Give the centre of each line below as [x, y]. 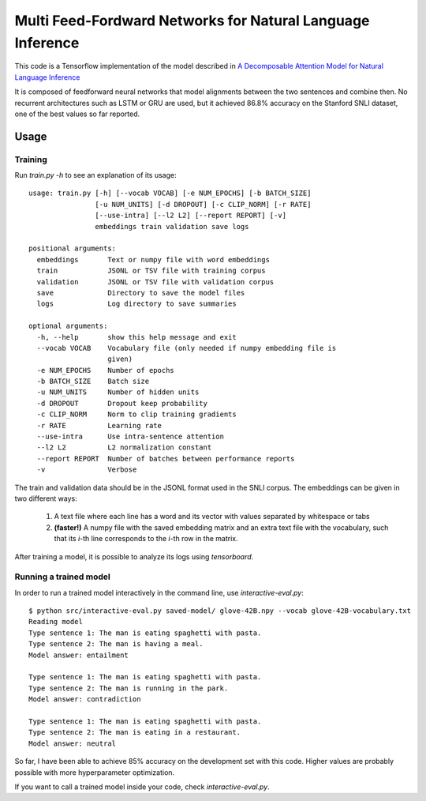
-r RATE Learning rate [99, 425]
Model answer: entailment [79, 655]
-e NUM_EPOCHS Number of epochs [106, 370]
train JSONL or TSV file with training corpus [151, 271]
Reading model [56, 622]
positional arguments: [73, 248]
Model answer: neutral [73, 743]
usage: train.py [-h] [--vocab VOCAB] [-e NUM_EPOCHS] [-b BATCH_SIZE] [170, 193]
